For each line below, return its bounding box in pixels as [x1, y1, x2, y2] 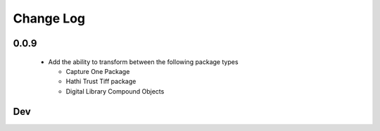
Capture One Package [65, 67, 130, 75]
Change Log [13, 11, 86, 26]
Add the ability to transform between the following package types [48, 57, 239, 66]
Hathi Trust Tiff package [65, 77, 137, 86]
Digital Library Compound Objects [65, 87, 165, 95]
